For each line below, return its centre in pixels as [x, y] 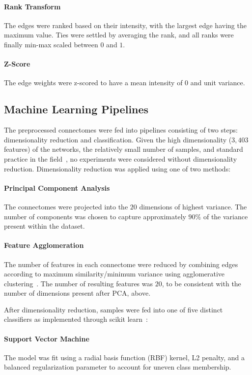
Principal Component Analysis [57, 187]
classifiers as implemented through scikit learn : [76, 319]
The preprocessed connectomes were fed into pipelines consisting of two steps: [121, 130]
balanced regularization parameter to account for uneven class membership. [118, 367]
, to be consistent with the [201, 283]
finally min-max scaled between [51, 44]
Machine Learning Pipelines [76, 109]
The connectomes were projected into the [66, 206]
